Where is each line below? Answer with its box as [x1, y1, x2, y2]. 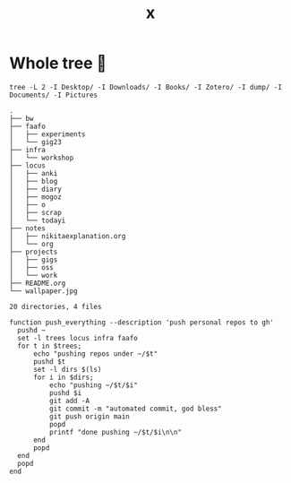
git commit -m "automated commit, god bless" [48, 404, 222, 413]
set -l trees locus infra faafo [17, 333, 139, 342]
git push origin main [48, 411, 130, 421]
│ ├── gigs [9, 254, 58, 264]
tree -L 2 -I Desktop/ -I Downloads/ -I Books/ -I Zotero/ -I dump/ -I [9, 82, 282, 91]
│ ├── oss [9, 263, 54, 272]
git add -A [48, 396, 90, 405]
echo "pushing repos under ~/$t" [32, 349, 158, 358]
